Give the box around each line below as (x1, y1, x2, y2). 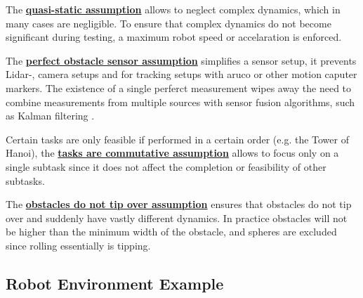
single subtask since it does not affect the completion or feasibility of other (6, 159, 326, 174)
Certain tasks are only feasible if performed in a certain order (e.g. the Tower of (6, 131, 349, 146)
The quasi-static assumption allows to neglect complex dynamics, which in (6, 2, 341, 16)
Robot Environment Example (6, 272, 224, 294)
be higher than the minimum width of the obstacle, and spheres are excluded (6, 224, 337, 239)
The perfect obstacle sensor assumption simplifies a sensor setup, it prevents (6, 53, 357, 67)
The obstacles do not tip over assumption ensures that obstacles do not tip (6, 197, 352, 212)
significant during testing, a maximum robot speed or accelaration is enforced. (6, 30, 342, 44)
